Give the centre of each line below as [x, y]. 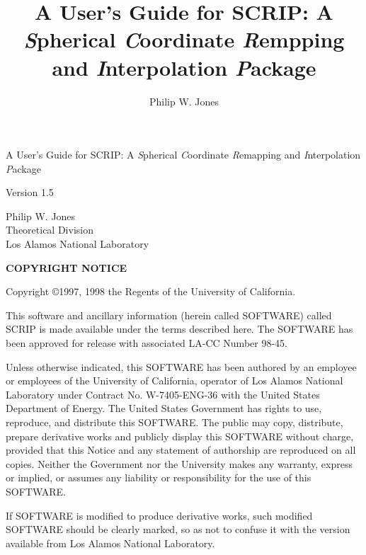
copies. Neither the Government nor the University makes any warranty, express [179, 463]
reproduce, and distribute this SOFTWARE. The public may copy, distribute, [175, 422]
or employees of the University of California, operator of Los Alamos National [175, 381]
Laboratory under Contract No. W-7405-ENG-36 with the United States [163, 394]
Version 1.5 [30, 192]
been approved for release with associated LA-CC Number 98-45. [147, 343]
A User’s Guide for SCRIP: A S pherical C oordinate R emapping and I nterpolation [183, 155]
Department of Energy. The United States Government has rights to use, [164, 408]
